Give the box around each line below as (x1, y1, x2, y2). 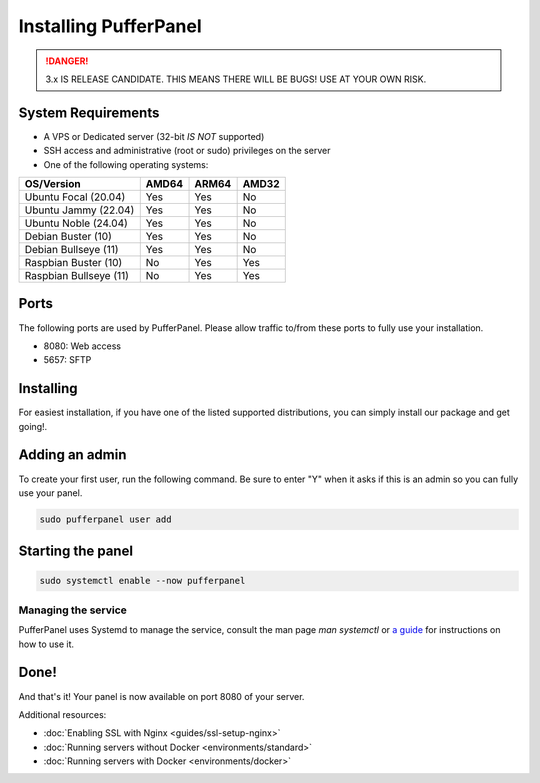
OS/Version (24, 177, 81, 191)
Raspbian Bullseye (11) (24, 269, 130, 283)
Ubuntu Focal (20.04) (24, 190, 126, 204)
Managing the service (18, 603, 127, 617)
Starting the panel (18, 543, 134, 560)
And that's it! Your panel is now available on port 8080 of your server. (18, 690, 305, 702)
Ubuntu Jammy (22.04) (24, 203, 135, 217)
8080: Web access (43, 340, 122, 352)
